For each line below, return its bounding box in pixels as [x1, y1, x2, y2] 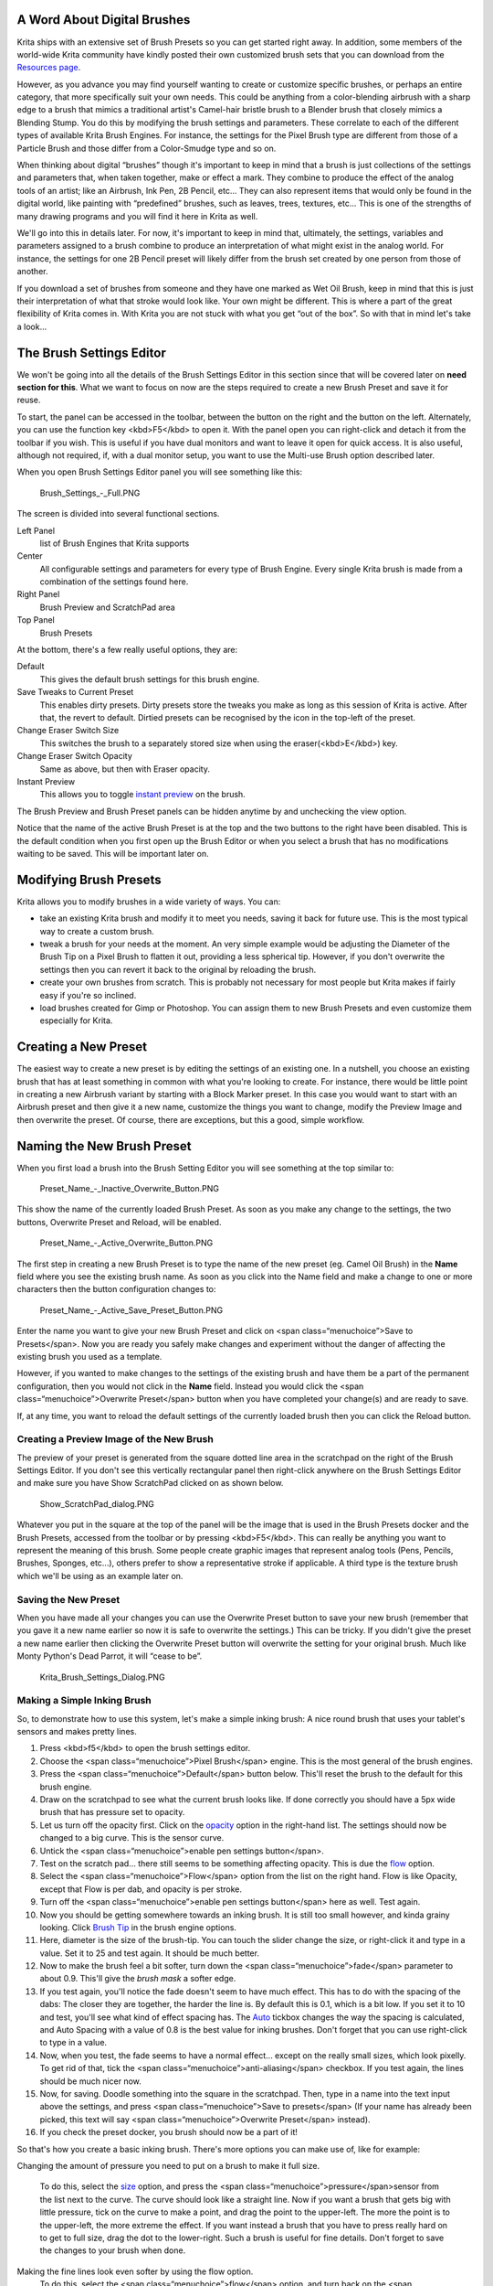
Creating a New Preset [16, 1039, 148, 1055]
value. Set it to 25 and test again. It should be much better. [39, 1948, 260, 1959]
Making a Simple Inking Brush [16, 1694, 152, 1707]
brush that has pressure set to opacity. [39, 1807, 185, 1818]
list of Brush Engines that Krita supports [39, 538, 190, 549]
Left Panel [16, 525, 55, 536]
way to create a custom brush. [39, 925, 154, 936]
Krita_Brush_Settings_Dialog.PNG [39, 1672, 165, 1682]
